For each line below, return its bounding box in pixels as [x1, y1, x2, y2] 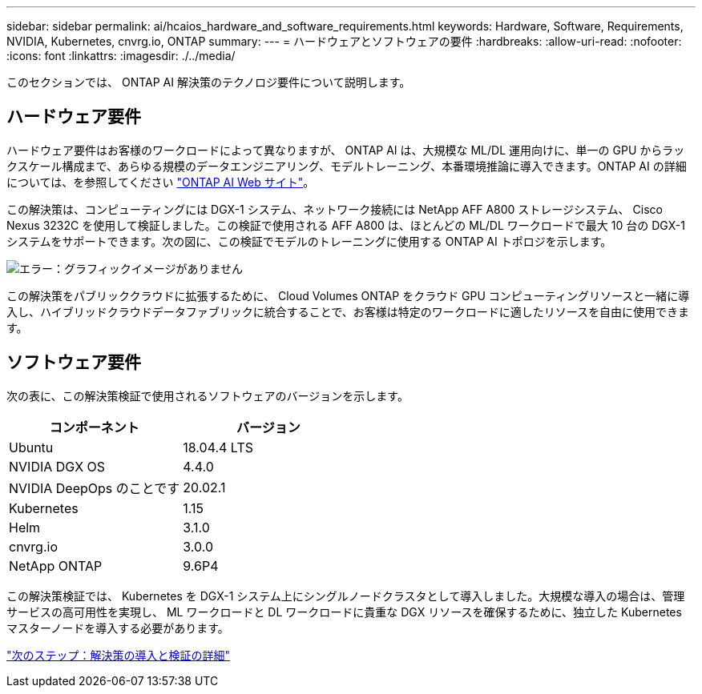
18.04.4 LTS [183, 439, 253, 455]
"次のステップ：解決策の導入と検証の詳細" [6, 648, 231, 662]
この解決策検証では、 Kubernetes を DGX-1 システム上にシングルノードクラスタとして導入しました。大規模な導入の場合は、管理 [6, 588, 685, 603]
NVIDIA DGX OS [9, 458, 106, 475]
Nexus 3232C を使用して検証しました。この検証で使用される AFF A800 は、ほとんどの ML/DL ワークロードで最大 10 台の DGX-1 [6, 218, 685, 232]
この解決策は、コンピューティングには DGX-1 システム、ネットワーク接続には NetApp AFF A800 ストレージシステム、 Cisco [6, 202, 663, 216]
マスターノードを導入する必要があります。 [6, 620, 229, 635]
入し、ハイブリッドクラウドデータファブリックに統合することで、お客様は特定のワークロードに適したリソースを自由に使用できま [6, 304, 690, 319]
